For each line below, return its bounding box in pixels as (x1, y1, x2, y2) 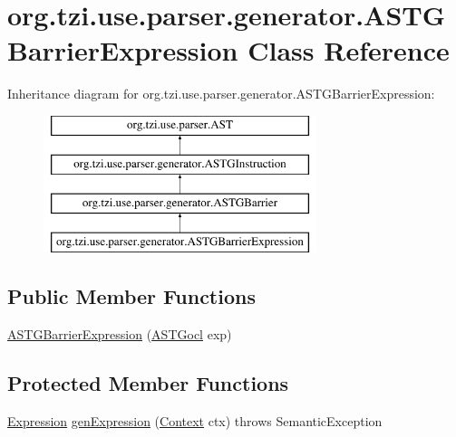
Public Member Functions (7, 282, 256, 310)
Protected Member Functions (7, 368, 289, 396)
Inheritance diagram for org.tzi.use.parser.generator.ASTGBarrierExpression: (7, 84, 435, 103)
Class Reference (247, 32, 450, 69)
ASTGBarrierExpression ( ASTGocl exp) (7, 324, 232, 343)
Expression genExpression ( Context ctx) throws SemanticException (7, 411, 383, 430)
